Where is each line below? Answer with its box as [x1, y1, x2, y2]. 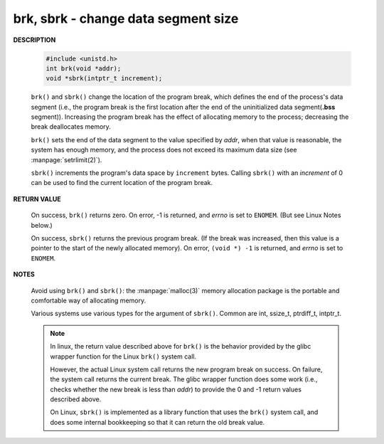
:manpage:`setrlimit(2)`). [31, 155, 102, 164]
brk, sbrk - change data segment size [13, 11, 239, 26]
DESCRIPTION [13, 36, 56, 44]
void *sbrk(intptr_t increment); [46, 75, 163, 83]
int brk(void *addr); [46, 64, 122, 73]
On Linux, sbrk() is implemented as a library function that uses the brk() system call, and [50, 408, 319, 416]
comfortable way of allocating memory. [31, 296, 146, 305]
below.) [31, 221, 53, 229]
